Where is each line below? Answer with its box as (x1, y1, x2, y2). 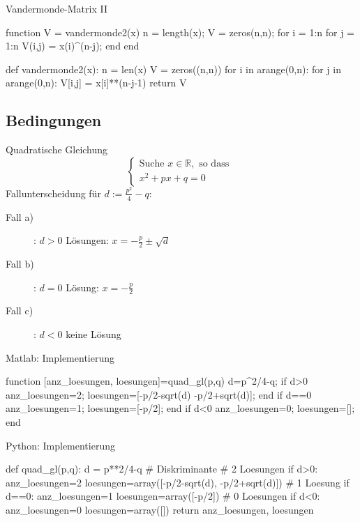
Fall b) (6, 256, 34, 271)
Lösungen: (66, 233, 109, 247)
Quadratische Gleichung (6, 142, 108, 157)
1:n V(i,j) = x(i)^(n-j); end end (6, 38, 140, 53)
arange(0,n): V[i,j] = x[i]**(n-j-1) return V (6, 75, 187, 90)
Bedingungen (6, 109, 102, 131)
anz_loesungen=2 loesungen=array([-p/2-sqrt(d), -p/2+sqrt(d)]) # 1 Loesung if (6, 475, 350, 489)
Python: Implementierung (6, 438, 115, 452)
